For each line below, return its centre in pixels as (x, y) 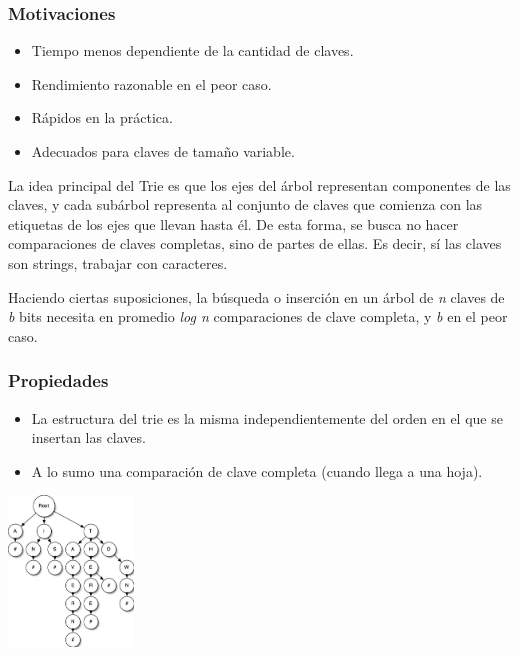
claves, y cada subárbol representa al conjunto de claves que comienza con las (245, 204)
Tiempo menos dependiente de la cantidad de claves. (192, 50)
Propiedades (58, 380)
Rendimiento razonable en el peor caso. (151, 83)
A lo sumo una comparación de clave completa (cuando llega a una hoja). (257, 470)
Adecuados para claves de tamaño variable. (163, 151)
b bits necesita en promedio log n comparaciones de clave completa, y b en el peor (258, 316)
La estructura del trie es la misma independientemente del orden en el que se (267, 417)
